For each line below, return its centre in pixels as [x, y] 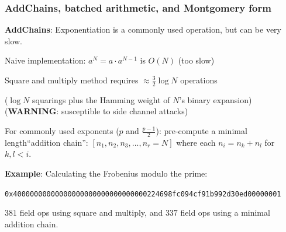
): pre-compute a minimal [201, 131]
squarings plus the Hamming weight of [101, 99]
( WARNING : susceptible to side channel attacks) [97, 111]
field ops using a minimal [225, 212]
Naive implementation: [45, 60]
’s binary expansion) [216, 99]
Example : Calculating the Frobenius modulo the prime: [106, 173]
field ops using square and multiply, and [91, 212]
